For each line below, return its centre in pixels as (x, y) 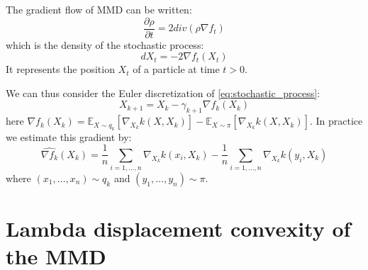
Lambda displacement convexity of (178, 229)
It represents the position (60, 69)
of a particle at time (176, 69)
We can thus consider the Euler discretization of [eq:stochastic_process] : (163, 92)
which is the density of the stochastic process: (105, 44)
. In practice (336, 121)
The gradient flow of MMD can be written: (99, 9)
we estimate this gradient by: (69, 136)
